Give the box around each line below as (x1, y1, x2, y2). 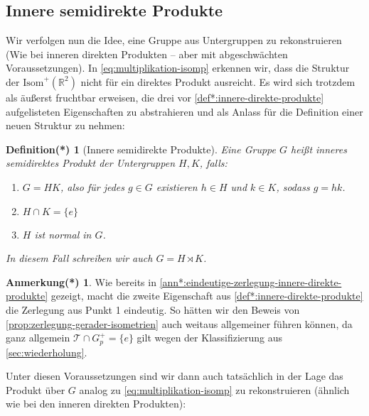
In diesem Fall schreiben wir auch (6, 251, 153, 266)
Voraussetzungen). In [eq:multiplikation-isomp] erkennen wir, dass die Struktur (6, 60, 350, 75)
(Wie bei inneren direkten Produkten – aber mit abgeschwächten (6, 46, 288, 61)
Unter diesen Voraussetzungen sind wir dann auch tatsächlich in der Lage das (6, 368, 343, 383)
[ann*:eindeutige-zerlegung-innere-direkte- (159, 274, 342, 289)
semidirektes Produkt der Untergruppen (6, 155, 176, 170)
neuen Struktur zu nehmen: (6, 118, 125, 133)
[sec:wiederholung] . (6, 344, 87, 359)
